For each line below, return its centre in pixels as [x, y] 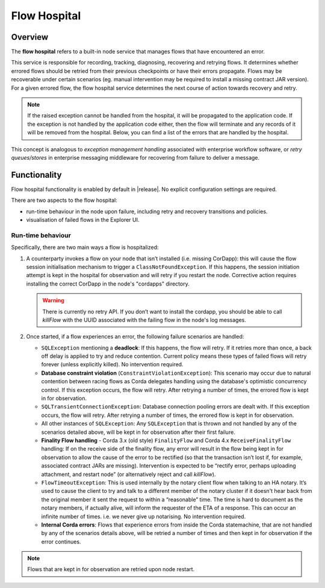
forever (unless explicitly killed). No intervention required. [112, 364]
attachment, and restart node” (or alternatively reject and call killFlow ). [128, 474]
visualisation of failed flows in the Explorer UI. [83, 220]
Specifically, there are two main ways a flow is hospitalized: [85, 248]
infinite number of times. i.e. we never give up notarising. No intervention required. [144, 516]
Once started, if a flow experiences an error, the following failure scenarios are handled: [135, 337]
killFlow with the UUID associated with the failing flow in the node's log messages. [144, 320]
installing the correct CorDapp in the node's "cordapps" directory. [108, 284]
